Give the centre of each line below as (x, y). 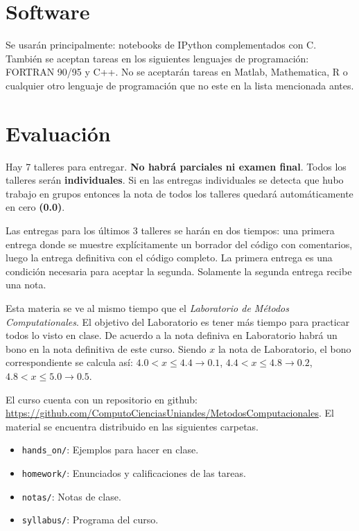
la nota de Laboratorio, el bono (284, 348)
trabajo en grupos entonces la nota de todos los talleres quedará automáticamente (179, 193)
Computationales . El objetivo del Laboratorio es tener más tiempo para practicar (178, 321)
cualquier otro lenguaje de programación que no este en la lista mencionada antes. (180, 85)
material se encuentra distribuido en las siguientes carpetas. (132, 426)
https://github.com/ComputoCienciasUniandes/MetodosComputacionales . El (170, 413)
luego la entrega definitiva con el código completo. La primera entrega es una (169, 258)
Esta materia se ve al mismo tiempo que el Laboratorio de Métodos (147, 307)
